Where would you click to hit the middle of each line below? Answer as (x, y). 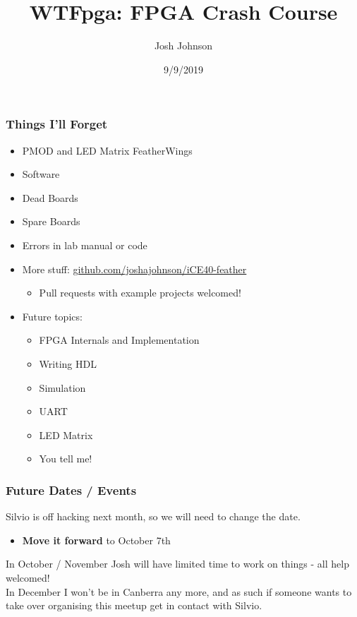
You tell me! (66, 459)
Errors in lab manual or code (85, 245)
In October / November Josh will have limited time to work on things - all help (177, 564)
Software (41, 174)
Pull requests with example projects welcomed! (140, 293)
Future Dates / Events (71, 490)
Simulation (62, 387)
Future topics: (52, 316)
